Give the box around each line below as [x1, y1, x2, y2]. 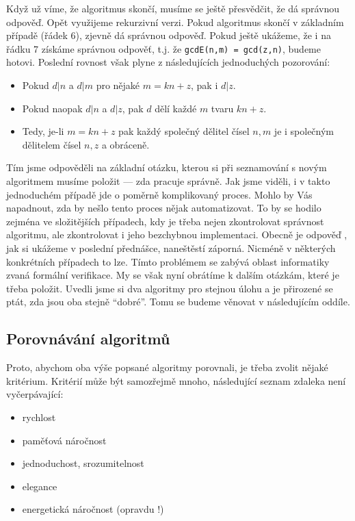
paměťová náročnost [22, 433, 107, 447]
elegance [22, 479, 57, 493]
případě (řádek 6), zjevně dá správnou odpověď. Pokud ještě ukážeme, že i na [6, 28, 331, 42]
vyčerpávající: [6, 387, 64, 401]
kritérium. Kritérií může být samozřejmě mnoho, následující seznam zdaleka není [6, 373, 346, 387]
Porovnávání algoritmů [6, 328, 170, 349]
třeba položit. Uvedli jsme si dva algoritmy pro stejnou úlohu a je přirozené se [6, 281, 333, 295]
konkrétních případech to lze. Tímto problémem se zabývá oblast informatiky [6, 254, 330, 268]
